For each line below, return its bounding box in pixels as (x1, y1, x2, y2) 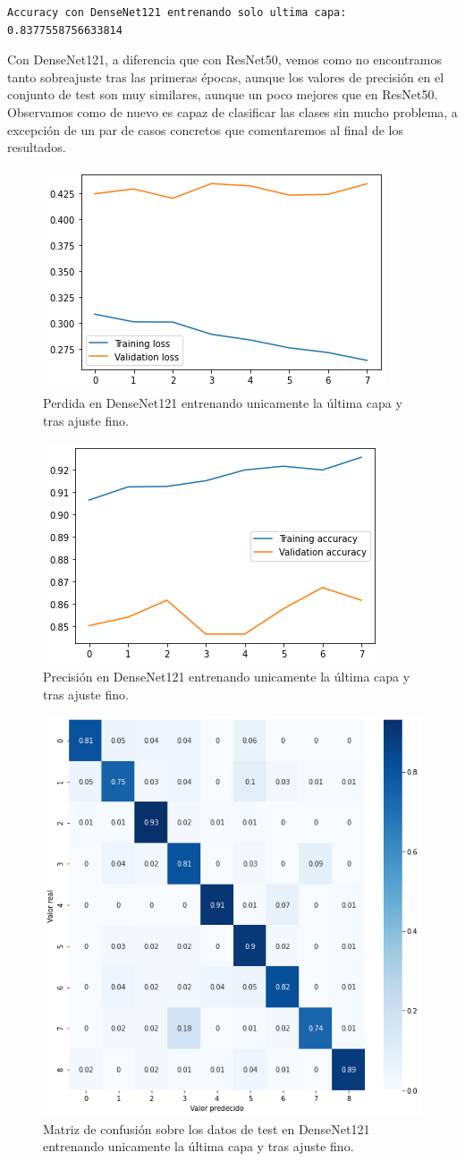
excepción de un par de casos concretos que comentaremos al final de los (7, 120, 403, 139)
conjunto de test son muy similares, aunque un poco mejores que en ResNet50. (7, 85, 438, 104)
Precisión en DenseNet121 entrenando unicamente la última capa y (43, 667, 410, 686)
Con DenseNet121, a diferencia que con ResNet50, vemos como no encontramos (7, 50, 443, 69)
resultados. (7, 138, 66, 157)
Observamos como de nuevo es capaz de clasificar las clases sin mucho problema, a (7, 102, 458, 121)
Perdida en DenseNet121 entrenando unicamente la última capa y (43, 394, 402, 412)
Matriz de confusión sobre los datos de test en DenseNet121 (43, 1119, 370, 1138)
